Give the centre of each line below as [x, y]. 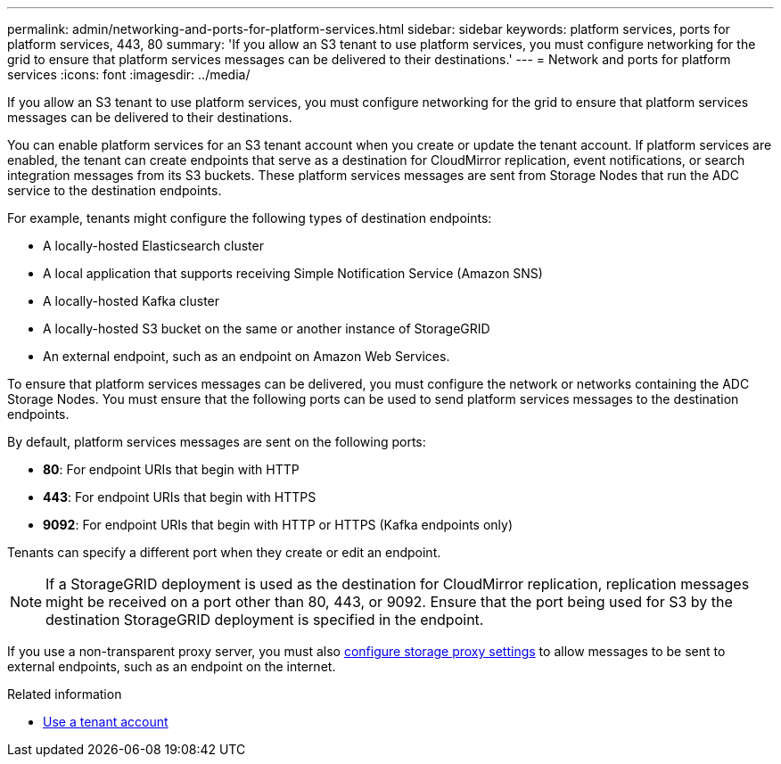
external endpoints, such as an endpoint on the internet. [172, 666]
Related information [65, 694]
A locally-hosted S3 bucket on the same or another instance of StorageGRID [267, 329]
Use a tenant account [106, 722]
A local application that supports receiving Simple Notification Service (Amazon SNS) [293, 273]
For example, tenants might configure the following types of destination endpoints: [250, 218]
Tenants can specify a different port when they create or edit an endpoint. [224, 552]
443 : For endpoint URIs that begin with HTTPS [180, 497]
